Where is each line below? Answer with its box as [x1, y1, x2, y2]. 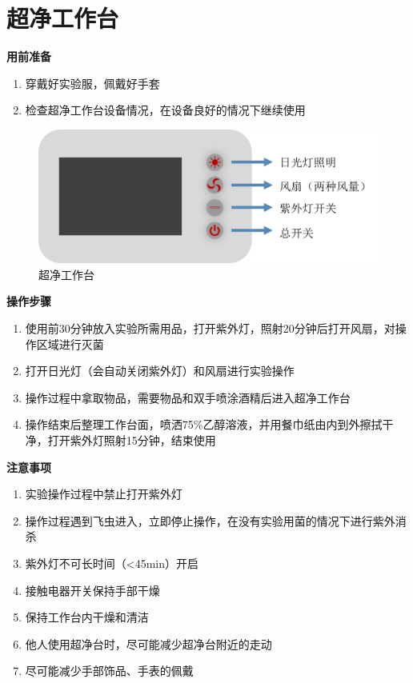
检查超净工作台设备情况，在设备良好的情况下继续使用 [25, 102, 306, 118]
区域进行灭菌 [36, 335, 104, 352]
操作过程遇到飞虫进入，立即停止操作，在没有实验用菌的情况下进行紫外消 [25, 512, 407, 529]
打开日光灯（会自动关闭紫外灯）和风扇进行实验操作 [25, 362, 295, 379]
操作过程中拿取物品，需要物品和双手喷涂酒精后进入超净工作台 [25, 389, 351, 405]
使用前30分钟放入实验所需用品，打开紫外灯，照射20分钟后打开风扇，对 [25, 319, 395, 336]
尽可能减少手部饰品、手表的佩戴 [25, 662, 194, 679]
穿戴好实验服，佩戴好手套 [25, 74, 160, 91]
